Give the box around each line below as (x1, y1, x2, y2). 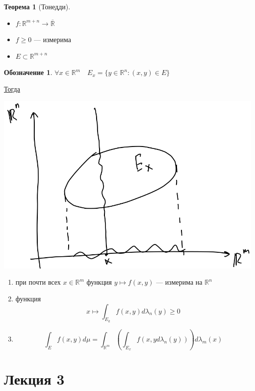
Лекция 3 (4, 369, 65, 389)
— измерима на (156, 277, 203, 287)
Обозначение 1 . (4, 67, 52, 77)
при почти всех (15, 277, 61, 287)
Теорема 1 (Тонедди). (4, 1, 71, 11)
